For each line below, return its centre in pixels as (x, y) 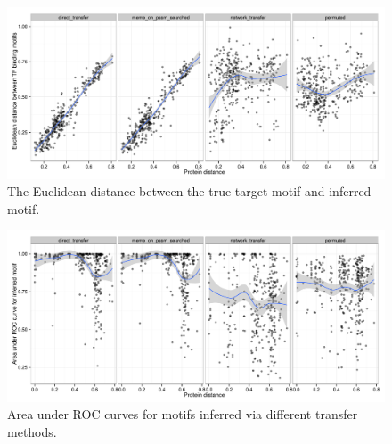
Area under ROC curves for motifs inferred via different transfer (183, 414)
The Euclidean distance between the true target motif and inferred (189, 191)
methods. (32, 432)
